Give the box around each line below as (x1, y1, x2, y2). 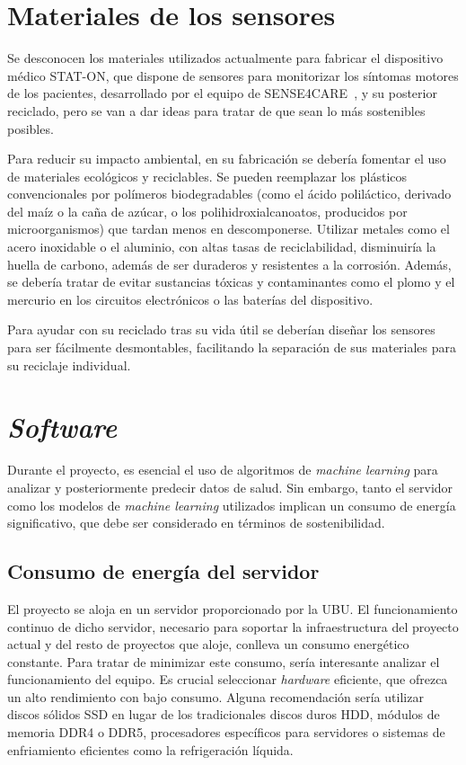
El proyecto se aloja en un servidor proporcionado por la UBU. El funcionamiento (7, 599, 458, 618)
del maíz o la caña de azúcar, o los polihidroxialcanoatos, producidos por (7, 201, 408, 220)
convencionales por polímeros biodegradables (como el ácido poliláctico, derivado (7, 184, 452, 203)
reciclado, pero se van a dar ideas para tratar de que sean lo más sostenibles (7, 101, 426, 120)
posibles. (7, 119, 54, 138)
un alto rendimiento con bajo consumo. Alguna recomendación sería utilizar (7, 687, 424, 706)
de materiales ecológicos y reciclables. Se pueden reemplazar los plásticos (7, 166, 408, 185)
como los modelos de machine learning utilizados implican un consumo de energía (7, 495, 456, 514)
